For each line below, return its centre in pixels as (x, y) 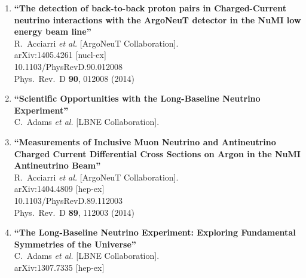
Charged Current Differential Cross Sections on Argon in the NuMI (157, 153)
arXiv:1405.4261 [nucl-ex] (60, 55)
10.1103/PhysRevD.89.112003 (68, 200)
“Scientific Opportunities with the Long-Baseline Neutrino (137, 98)
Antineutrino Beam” (57, 165)
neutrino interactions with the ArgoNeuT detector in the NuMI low (157, 19)
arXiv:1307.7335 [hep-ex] (59, 267)
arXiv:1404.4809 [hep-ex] (59, 189)
